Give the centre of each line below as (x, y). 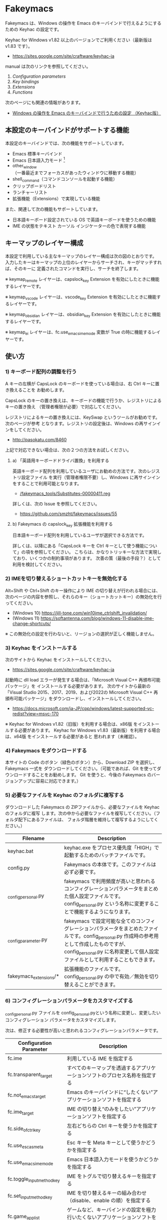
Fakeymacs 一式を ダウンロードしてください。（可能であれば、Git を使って (81, 769)
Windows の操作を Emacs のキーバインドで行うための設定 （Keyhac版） (87, 113)
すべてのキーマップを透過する (101, 1068)
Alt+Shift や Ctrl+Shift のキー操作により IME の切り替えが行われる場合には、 (83, 590)
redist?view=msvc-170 (35, 714)
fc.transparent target (30, 1075)
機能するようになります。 (103, 911)
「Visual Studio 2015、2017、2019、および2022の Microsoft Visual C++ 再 (82, 692)
